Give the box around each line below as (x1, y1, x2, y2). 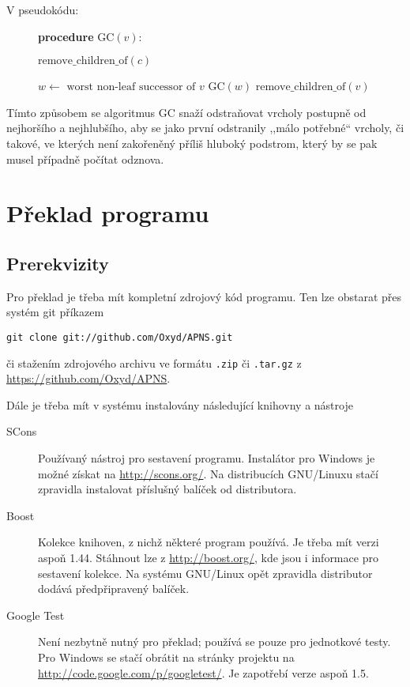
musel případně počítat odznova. (6, 150, 164, 167)
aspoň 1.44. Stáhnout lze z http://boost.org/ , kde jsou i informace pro (38, 549, 378, 565)
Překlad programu (6, 197, 209, 229)
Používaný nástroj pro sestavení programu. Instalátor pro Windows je (38, 450, 375, 466)
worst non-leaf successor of (66, 81, 196, 93)
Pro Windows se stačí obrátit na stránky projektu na (38, 648, 295, 665)
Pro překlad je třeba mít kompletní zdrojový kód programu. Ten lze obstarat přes (6, 288, 402, 304)
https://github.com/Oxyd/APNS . (6, 370, 171, 387)
